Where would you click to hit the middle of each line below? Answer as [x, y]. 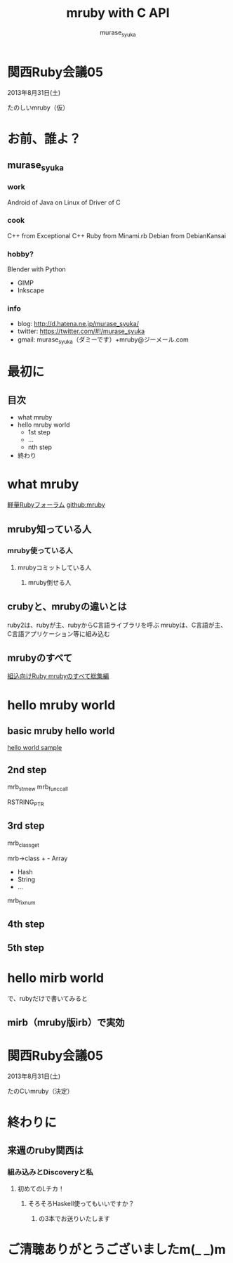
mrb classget [24, 843]
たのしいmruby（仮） [38, 108]
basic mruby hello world [61, 731]
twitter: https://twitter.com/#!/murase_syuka [81, 331]
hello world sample [35, 748]
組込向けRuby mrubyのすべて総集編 [58, 676]
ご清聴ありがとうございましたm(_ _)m [116, 1250]
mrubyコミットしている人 [54, 567]
